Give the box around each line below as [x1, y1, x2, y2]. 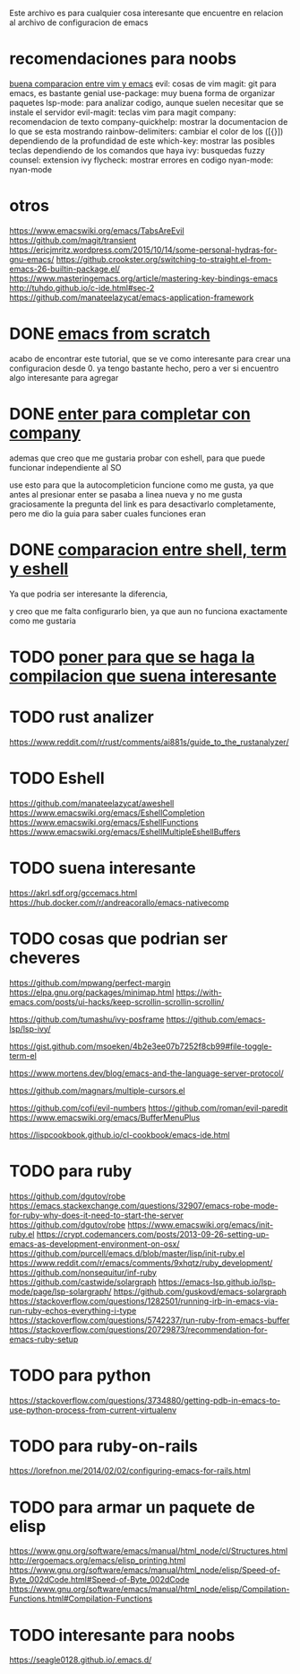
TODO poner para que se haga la [9, 647, 255, 667]
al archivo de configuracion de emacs [9, 17, 149, 28]
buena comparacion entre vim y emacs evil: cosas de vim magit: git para [9, 78, 277, 89]
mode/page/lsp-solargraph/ [9, 1286, 112, 1297]
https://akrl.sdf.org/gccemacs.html [9, 887, 138, 898]
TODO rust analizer [9, 707, 154, 727]
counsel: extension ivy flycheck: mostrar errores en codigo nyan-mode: [9, 154, 274, 165]
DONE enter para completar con [9, 404, 251, 424]
